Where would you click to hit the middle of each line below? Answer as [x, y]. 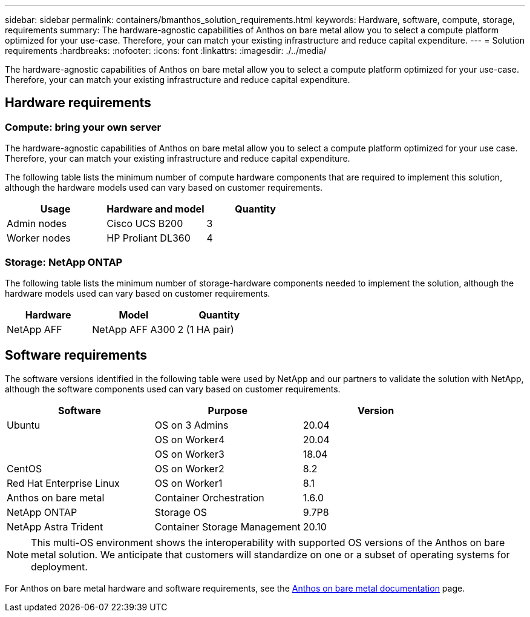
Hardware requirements [78, 103]
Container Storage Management [227, 526]
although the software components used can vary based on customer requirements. [173, 389]
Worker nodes [39, 238]
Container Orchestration [209, 497]
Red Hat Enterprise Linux [63, 483]
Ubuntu [24, 425]
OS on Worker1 [188, 483]
